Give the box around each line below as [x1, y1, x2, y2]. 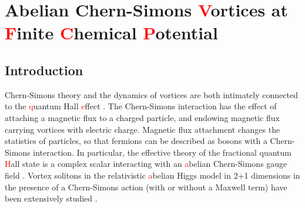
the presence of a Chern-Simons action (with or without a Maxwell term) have [5, 180, 287, 193]
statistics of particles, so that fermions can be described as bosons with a [5, 135, 267, 147]
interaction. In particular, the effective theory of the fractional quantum [33, 146, 291, 158]
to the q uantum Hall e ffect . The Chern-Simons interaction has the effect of [5, 100, 277, 112]
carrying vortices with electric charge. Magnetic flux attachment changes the [5, 123, 280, 135]
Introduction [5, 61, 83, 79]
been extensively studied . [5, 192, 98, 204]
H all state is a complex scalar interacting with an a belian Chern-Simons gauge [5, 157, 287, 170]
